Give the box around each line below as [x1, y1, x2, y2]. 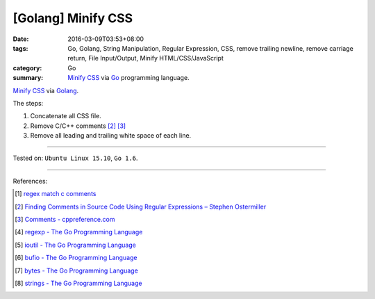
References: [12, 177, 48, 185]
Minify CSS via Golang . [12, 86, 79, 95]
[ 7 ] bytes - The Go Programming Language [15, 266, 138, 275]
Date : [12, 35, 29, 43]
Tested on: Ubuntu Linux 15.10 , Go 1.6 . [12, 154, 138, 163]
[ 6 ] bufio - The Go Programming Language [15, 254, 137, 262]
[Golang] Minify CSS [12, 10, 133, 26]
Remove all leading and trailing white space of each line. [30, 131, 192, 140]
